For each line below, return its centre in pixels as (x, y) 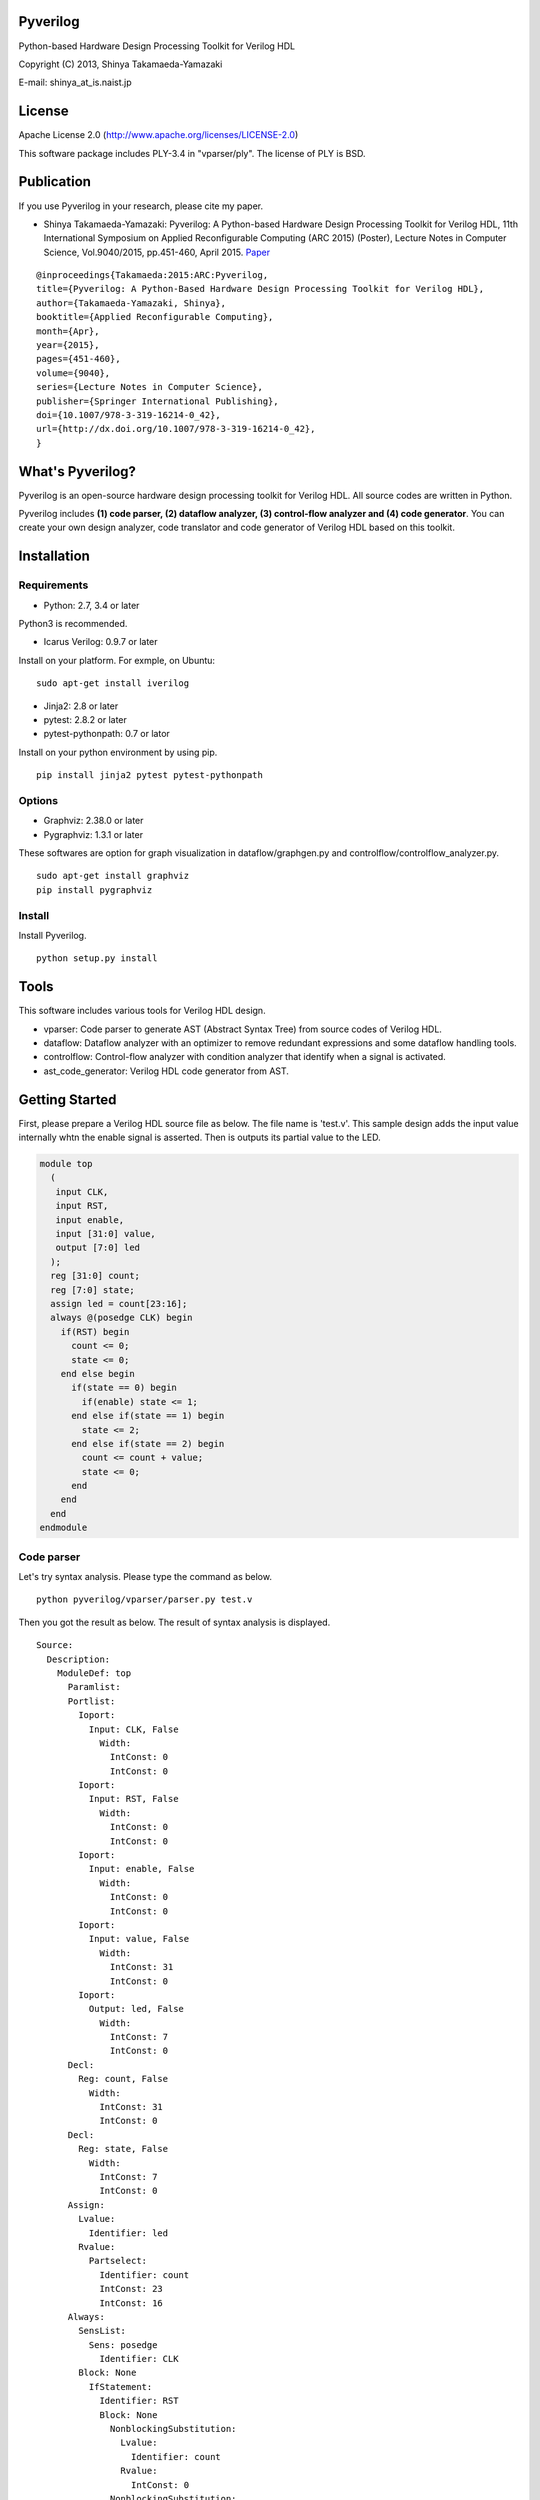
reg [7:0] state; (92, 1289)
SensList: (102, 2331)
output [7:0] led (97, 1248)
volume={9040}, (73, 373)
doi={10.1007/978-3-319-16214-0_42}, (129, 414)
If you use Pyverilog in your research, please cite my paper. (141, 206)
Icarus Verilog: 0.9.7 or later (101, 642)
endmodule (63, 1528)
